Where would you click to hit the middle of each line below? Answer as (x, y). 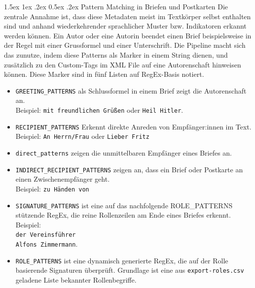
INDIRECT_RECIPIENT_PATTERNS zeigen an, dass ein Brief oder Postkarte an (129, 169)
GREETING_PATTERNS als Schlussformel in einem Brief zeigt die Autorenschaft (131, 90)
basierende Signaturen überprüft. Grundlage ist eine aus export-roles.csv (130, 270)
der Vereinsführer (46, 235)
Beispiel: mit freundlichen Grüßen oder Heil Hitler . (99, 110)
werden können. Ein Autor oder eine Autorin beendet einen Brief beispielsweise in (128, 35)
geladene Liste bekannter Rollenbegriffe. (76, 280)
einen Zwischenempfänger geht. (63, 179)
